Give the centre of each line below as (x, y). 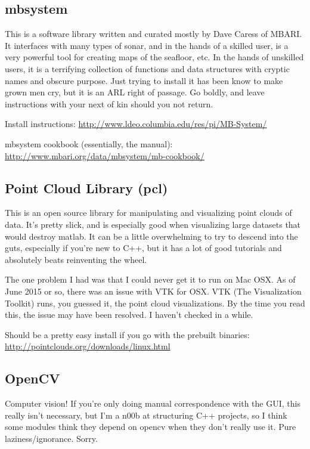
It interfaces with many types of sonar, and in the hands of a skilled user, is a (147, 45)
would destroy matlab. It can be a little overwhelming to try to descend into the (151, 236)
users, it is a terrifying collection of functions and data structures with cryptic (147, 68)
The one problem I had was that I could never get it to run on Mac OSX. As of (150, 279)
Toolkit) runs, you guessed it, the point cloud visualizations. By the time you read (155, 303)
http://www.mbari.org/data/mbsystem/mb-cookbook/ (105, 155)
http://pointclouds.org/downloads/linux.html (88, 346)
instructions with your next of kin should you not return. (109, 103)
